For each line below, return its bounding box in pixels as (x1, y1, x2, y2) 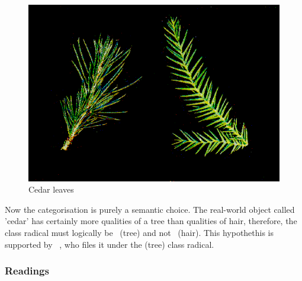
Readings (5, 263, 49, 278)
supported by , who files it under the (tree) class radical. (5, 238, 214, 250)
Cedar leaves (28, 183, 74, 196)
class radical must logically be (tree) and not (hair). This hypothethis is (5, 226, 274, 239)
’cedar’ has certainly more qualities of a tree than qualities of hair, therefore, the (5, 215, 297, 227)
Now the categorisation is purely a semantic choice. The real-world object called (5, 203, 295, 215)
